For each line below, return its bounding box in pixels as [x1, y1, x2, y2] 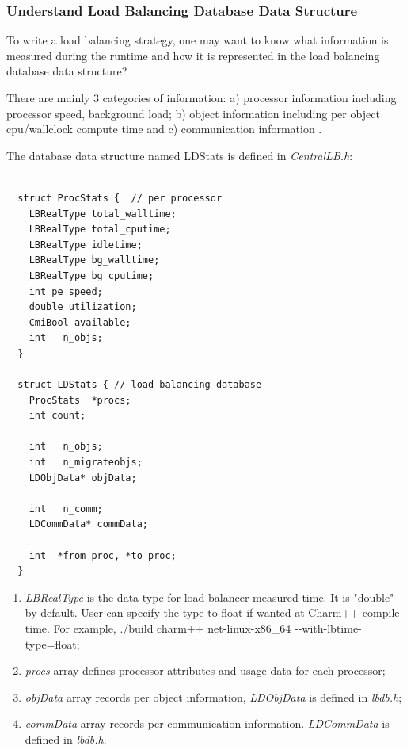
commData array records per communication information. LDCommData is [25, 715, 390, 732]
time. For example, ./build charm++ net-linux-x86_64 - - [25, 620, 302, 636]
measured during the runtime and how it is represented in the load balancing [6, 47, 380, 63]
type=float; [25, 635, 80, 652]
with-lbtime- [302, 620, 362, 636]
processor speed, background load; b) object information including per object [6, 105, 380, 121]
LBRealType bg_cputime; [29, 270, 154, 281]
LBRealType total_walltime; [29, 208, 177, 220]
